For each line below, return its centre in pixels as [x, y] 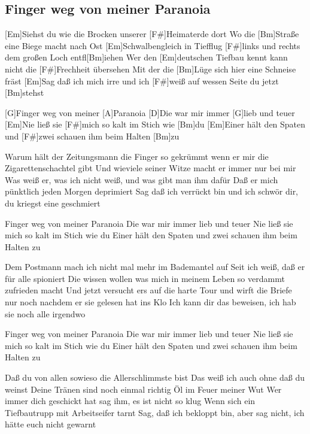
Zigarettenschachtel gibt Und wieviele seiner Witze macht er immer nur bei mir [151, 168]
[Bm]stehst [25, 92]
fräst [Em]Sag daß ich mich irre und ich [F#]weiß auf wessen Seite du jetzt [142, 81]
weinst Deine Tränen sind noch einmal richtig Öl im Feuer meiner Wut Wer [143, 389]
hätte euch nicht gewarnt [51, 424]
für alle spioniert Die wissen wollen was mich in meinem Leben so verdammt [145, 278]
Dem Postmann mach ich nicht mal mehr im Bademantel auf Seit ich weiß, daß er [155, 267]
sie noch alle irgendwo [45, 313]
